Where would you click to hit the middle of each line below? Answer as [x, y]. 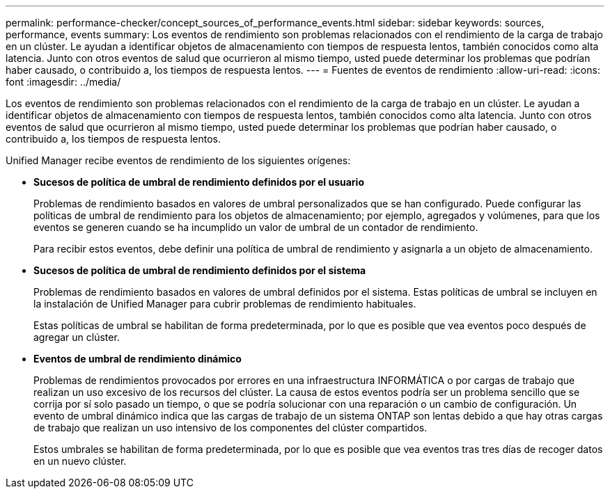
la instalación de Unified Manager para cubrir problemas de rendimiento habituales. [225, 304]
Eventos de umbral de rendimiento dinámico [138, 359]
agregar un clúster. [77, 337]
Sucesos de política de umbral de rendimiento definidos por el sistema [200, 270]
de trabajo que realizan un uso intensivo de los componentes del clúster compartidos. [230, 428]
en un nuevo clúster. [80, 461]
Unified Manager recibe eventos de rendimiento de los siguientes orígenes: [178, 160]
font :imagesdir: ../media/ [63, 82]
